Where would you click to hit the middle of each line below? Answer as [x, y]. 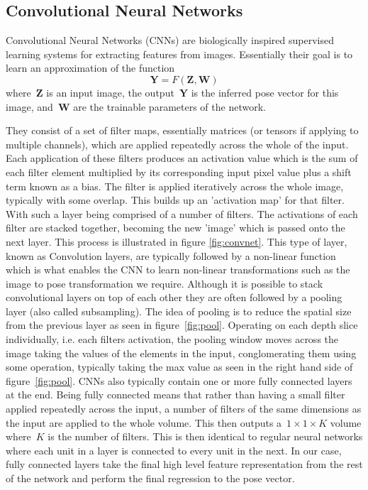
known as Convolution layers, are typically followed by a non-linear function [171, 255]
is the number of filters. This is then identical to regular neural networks [205, 436]
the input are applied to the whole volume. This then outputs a [144, 422]
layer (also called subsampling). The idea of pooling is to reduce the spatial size [179, 311]
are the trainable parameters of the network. [169, 106]
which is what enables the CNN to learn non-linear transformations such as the [178, 269]
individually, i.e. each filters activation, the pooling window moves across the [172, 339]
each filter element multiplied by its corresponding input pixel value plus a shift [179, 171]
